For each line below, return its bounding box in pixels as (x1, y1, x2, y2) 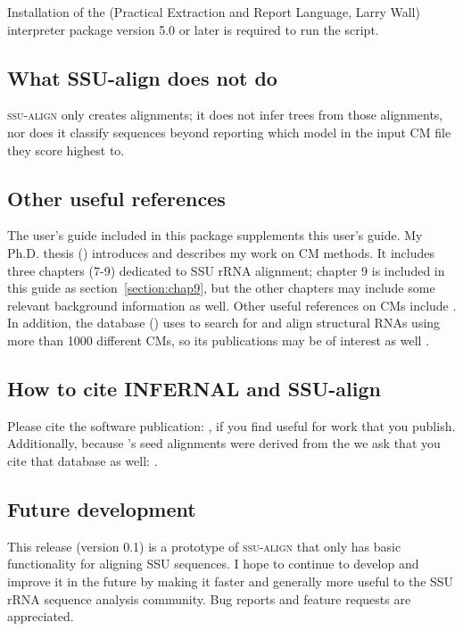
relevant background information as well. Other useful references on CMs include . (7, 295, 457, 314)
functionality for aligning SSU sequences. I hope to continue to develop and (7, 554, 419, 573)
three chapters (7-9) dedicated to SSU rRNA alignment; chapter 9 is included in (7, 261, 445, 279)
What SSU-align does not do (7, 63, 277, 91)
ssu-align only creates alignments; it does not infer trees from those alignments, (7, 105, 443, 124)
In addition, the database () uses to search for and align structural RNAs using (7, 313, 441, 332)
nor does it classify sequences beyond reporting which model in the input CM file (7, 122, 451, 141)
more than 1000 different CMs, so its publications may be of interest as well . (7, 330, 430, 349)
